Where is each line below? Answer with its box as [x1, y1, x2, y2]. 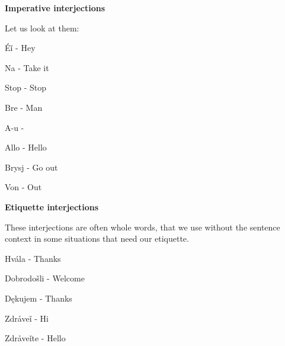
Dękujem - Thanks [5, 291, 72, 304]
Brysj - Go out [5, 161, 58, 173]
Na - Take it [5, 61, 49, 73]
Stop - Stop [5, 81, 47, 94]
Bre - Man [5, 101, 43, 113]
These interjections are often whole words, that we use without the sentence [5, 220, 280, 233]
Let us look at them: [5, 21, 79, 34]
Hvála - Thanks [5, 252, 61, 264]
